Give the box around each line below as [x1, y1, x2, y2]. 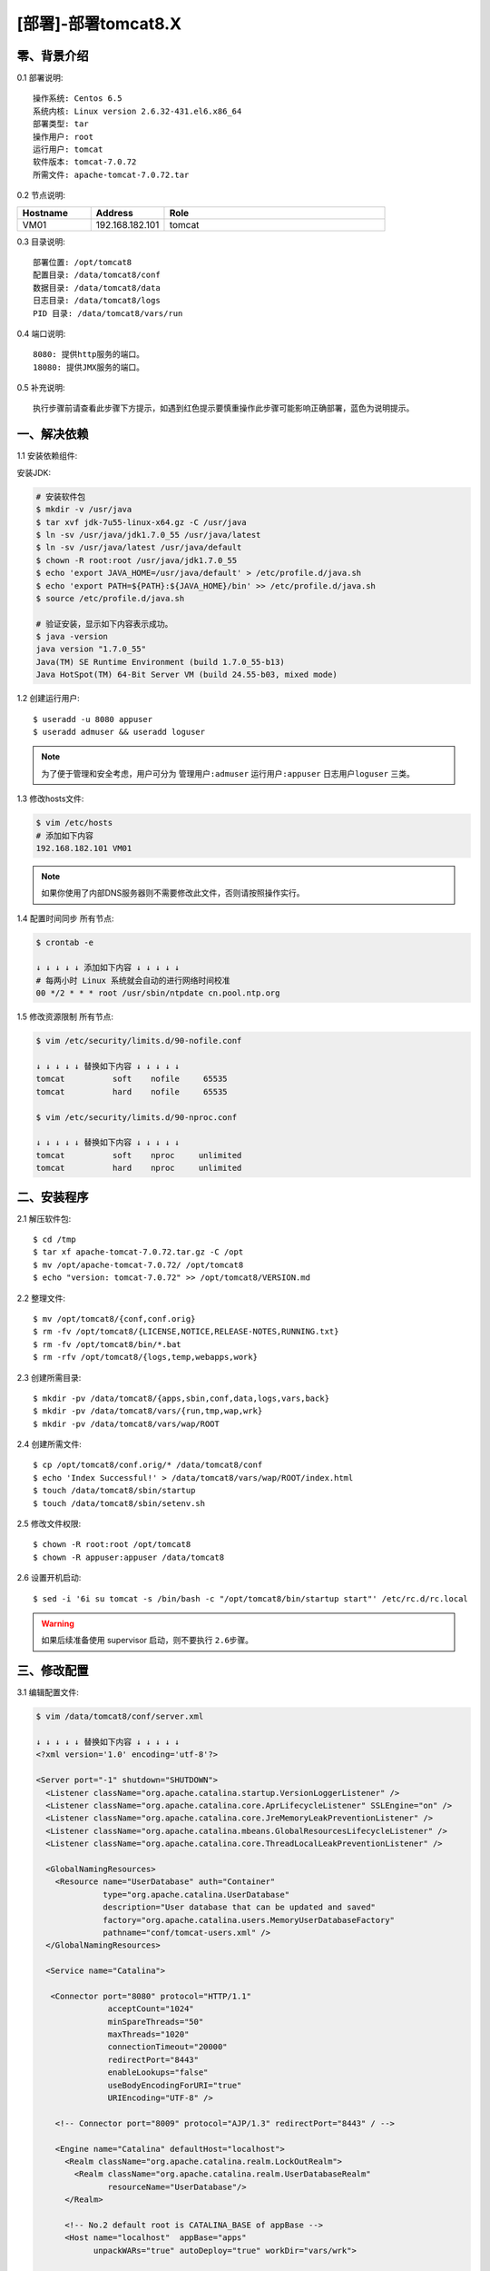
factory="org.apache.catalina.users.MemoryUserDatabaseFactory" [103, 1915, 395, 1925]
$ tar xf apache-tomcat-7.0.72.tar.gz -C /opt [33, 1247, 244, 1257]
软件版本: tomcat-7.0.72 [33, 157, 137, 167]
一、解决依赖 [16, 427, 89, 442]
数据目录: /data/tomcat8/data [33, 283, 161, 293]
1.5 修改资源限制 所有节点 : [16, 1011, 113, 1022]
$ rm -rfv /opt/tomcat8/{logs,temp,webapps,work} [33, 1352, 259, 1363]
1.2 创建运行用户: [16, 693, 81, 704]
